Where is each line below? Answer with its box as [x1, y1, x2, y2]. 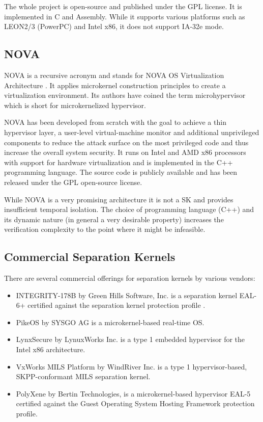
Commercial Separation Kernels [4, 249, 176, 265]
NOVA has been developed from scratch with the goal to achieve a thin [4, 117, 226, 127]
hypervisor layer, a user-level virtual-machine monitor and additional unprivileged [4, 126, 259, 137]
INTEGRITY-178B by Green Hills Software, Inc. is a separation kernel [16, 289, 238, 300]
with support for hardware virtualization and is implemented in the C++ [4, 156, 233, 167]
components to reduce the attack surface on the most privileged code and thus [4, 137, 249, 147]
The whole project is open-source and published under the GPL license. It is [4, 1, 242, 11]
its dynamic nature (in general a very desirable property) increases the [4, 214, 224, 224]
